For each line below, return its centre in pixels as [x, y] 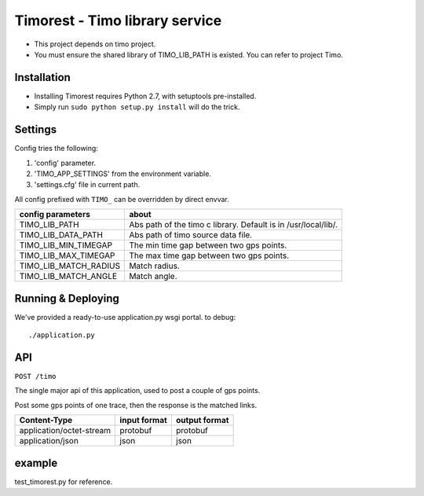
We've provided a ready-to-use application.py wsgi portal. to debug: [125, 317]
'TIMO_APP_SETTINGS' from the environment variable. [123, 174]
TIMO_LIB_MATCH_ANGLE [68, 277]
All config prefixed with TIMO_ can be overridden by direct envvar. [122, 199]
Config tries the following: [56, 149]
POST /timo [35, 376]
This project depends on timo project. [95, 44]
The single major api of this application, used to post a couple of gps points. [137, 391]
